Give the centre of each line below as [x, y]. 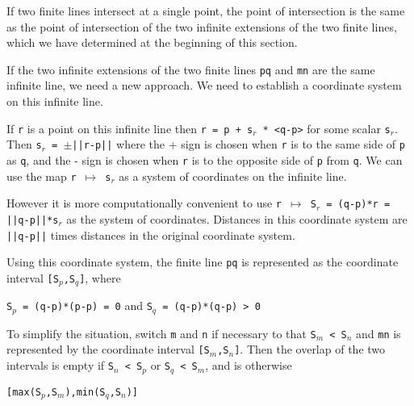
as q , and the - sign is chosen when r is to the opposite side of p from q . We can [205, 159]
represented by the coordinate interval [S [108, 349]
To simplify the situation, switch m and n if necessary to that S [161, 333]
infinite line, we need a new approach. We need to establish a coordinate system [204, 85]
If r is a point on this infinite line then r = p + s [130, 128]
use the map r [42, 176]
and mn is [378, 333]
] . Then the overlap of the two [310, 349]
